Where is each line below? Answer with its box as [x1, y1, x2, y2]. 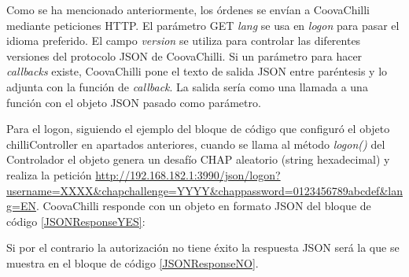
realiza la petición [6, 166, 92, 183]
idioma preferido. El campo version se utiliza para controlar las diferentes [6, 32, 361, 49]
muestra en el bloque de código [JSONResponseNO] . [6, 254, 259, 271]
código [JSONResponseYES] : [6, 212, 146, 229]
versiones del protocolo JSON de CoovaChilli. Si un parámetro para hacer [6, 47, 363, 64]
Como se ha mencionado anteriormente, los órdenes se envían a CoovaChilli [6, 2, 370, 17]
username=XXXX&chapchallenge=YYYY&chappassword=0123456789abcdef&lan [6, 182, 403, 198]
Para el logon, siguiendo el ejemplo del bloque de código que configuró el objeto [6, 120, 390, 137]
